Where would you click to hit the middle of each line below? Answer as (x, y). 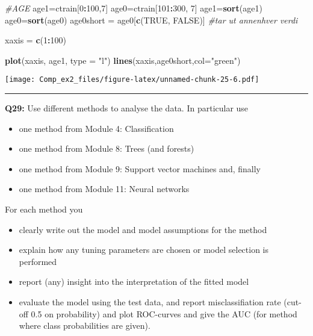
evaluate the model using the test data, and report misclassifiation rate (150, 301)
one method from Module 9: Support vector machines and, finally (140, 168)
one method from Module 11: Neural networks (104, 189)
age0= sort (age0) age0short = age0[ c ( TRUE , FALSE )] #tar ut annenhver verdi (151, 20)
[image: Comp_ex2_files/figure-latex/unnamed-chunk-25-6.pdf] (132, 80)
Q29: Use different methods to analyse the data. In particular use (127, 108)
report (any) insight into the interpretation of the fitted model (134, 282)
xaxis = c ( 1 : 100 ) (36, 40)
